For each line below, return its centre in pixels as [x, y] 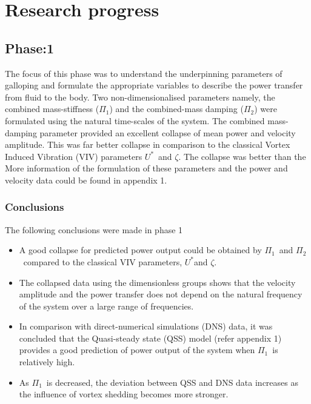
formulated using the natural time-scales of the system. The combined [135, 120]
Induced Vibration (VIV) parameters [74, 156]
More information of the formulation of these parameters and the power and [146, 168]
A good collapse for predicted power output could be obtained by [140, 250]
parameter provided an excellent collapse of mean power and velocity [168, 132]
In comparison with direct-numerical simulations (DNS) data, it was [146, 326]
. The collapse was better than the [242, 156]
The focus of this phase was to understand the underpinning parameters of [144, 73]
